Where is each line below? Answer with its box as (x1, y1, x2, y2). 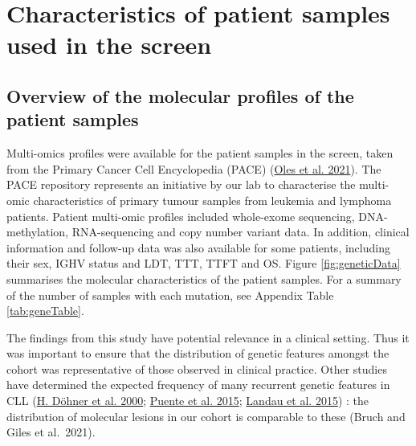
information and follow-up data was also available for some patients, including (6, 239, 390, 256)
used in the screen (6, 28, 212, 61)
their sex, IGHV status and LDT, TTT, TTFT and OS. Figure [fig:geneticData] (6, 255, 401, 272)
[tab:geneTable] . (6, 302, 84, 319)
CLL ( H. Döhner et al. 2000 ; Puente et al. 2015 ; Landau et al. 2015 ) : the (6, 392, 369, 409)
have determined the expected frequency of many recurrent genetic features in (6, 376, 390, 393)
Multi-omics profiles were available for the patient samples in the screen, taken (6, 145, 394, 162)
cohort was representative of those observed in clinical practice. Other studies (6, 360, 387, 377)
